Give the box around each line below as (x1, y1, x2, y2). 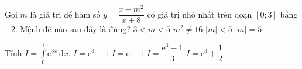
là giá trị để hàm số (30, 8, 101, 20)
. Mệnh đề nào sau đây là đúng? (15, 23, 131, 35)
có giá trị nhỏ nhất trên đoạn (147, 8, 252, 20)
